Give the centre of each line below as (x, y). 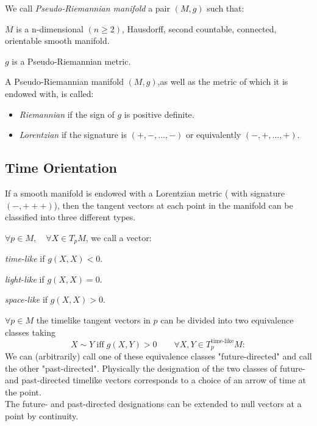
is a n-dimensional (50, 28)
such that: (226, 8)
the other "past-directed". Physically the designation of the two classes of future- (155, 368)
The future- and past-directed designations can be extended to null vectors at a (153, 404)
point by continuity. (42, 416)
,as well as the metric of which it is (223, 81)
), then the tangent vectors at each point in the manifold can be (173, 205)
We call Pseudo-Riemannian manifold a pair (87, 8)
